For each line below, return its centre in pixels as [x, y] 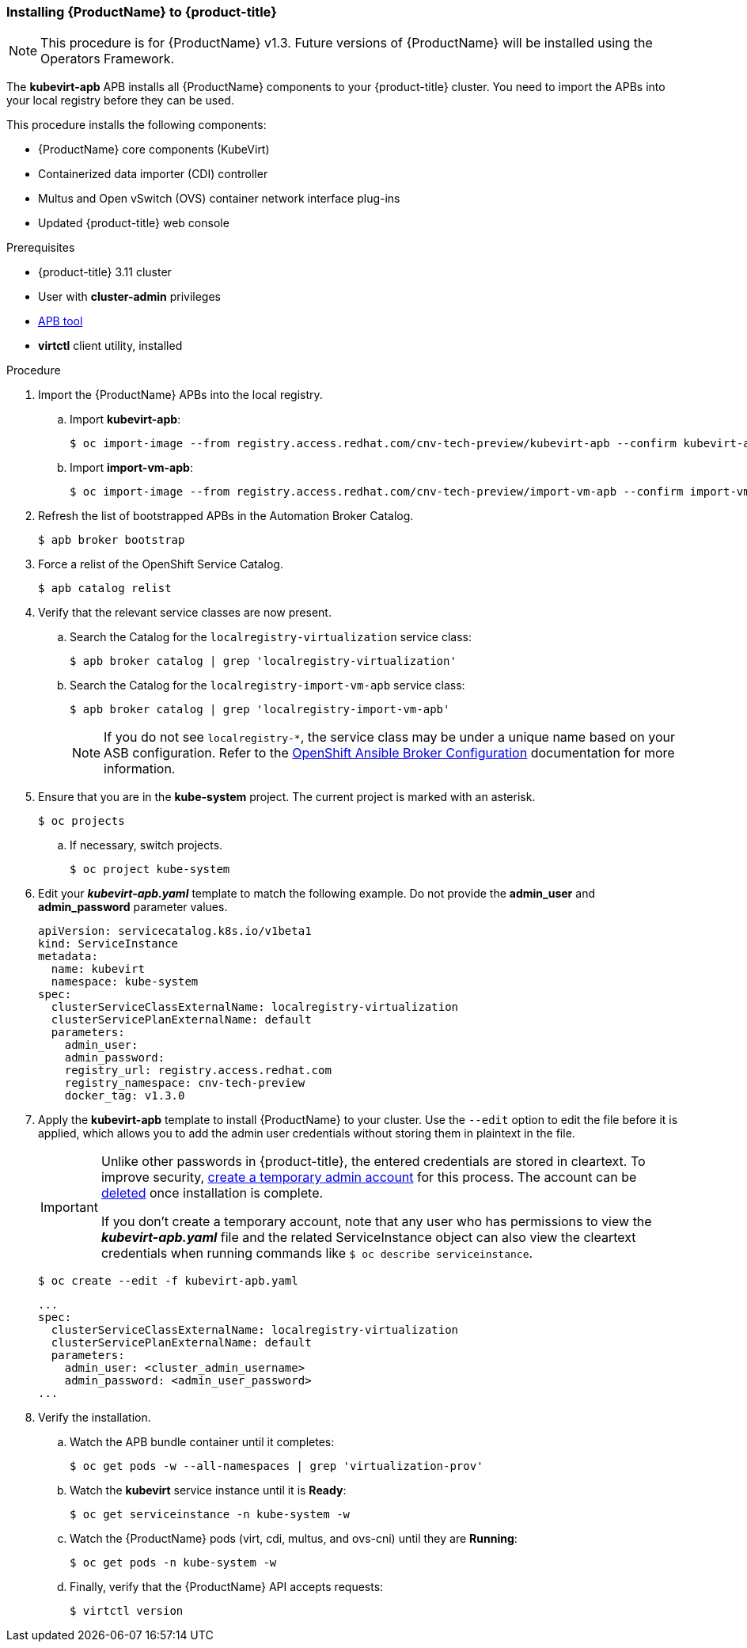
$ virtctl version [127, 1611]
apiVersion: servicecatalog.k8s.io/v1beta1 [175, 931]
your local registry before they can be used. [120, 101]
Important [69, 1208]
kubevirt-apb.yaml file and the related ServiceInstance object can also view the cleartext [368, 1238]
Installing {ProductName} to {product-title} [142, 12]
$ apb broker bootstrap [112, 540]
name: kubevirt [98, 969]
